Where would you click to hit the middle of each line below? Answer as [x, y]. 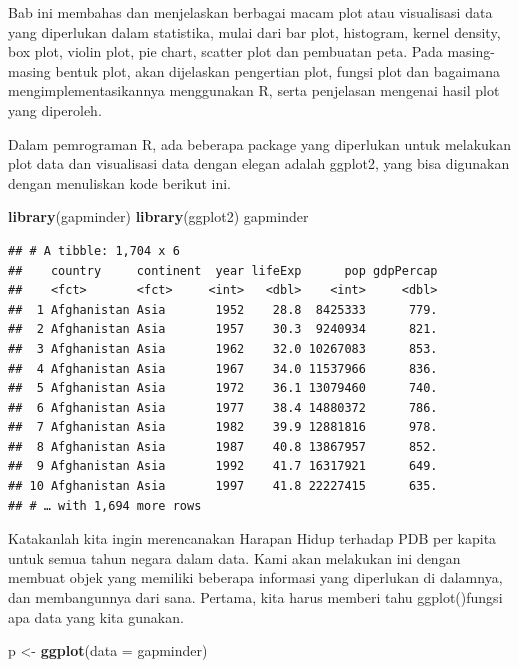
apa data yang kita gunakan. [96, 616]
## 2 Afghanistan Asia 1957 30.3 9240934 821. [223, 329]
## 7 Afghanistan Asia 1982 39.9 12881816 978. [223, 427]
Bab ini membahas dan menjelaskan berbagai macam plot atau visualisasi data [250, 12]
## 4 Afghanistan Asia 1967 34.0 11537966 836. [223, 368]
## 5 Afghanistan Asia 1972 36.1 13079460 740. [223, 388]
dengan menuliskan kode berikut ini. [119, 182]
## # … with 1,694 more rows [105, 505]
